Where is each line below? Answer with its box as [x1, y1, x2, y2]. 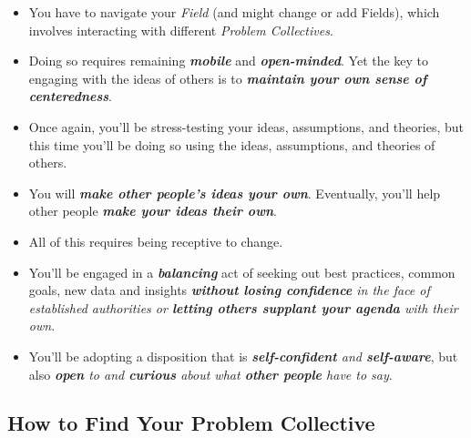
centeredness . [28, 87, 112, 106]
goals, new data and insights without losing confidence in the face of [28, 280, 430, 300]
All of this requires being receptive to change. [28, 231, 283, 250]
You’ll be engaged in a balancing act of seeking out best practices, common [28, 262, 456, 281]
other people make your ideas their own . [28, 201, 277, 220]
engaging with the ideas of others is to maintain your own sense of [28, 68, 427, 87]
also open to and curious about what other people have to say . [28, 364, 393, 383]
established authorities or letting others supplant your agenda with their [28, 298, 458, 317]
